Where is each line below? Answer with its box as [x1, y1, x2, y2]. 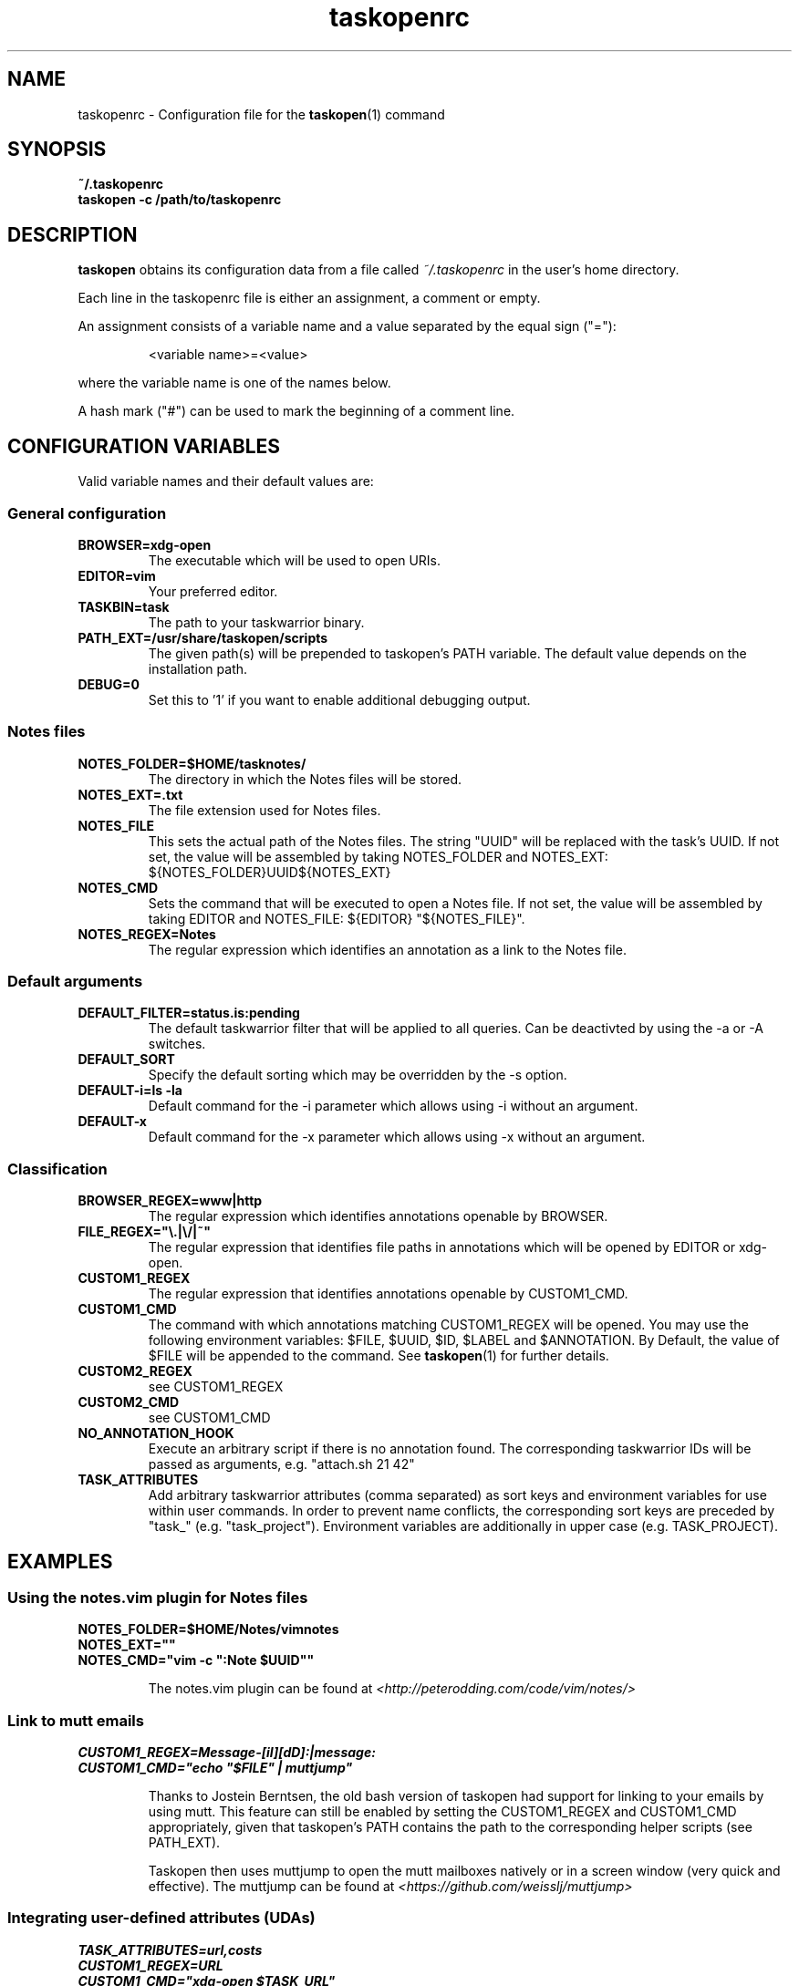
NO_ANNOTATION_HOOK [78, 1425, 234, 1442]
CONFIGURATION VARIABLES [7, 434, 281, 458]
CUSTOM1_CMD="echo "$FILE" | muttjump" [78, 1760, 353, 1776]
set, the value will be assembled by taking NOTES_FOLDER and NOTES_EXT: [148, 848, 608, 864]
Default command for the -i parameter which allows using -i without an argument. [148, 1098, 638, 1114]
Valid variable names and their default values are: [78, 473, 374, 490]
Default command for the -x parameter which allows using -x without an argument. [148, 1129, 646, 1145]
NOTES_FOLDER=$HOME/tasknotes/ [78, 755, 306, 771]
